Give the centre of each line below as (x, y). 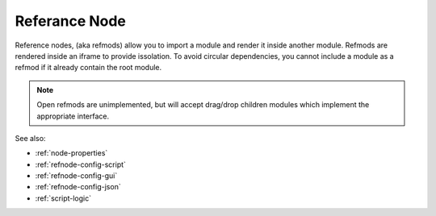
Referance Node (71, 21)
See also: (30, 138)
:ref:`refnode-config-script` (81, 164)
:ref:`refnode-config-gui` (76, 176)
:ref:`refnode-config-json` (78, 187)
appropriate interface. (73, 116)
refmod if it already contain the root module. (88, 68)
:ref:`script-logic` (63, 198)
